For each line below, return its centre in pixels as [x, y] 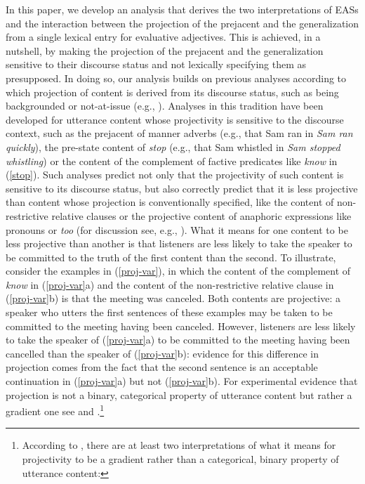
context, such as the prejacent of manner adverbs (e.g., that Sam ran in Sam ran [179, 133]
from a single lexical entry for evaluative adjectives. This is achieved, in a [163, 37]
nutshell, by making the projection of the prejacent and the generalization [165, 50]
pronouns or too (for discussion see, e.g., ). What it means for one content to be [177, 229]
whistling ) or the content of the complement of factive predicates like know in [172, 161]
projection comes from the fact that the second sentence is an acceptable [162, 367]
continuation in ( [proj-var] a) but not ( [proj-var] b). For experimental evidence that [182, 381]
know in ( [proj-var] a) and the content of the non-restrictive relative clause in [170, 284]
